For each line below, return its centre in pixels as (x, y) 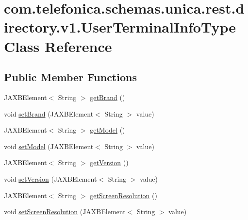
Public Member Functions (70, 77)
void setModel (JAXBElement (49, 146)
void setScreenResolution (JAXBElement (65, 212)
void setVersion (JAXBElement (50, 178)
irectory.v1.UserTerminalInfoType (120, 27)
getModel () (107, 130)
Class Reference (58, 46)
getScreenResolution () (124, 195)
